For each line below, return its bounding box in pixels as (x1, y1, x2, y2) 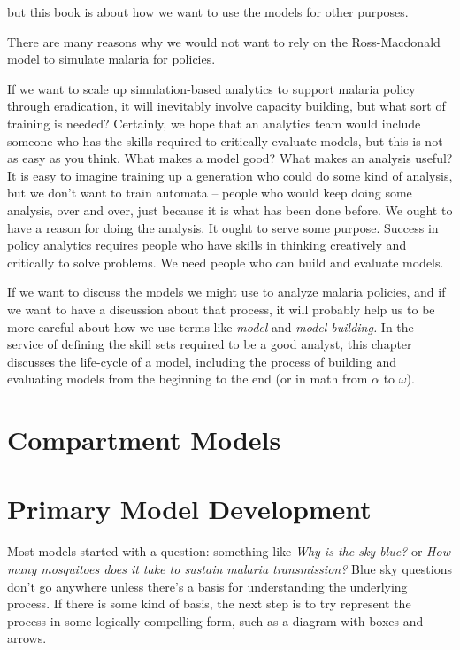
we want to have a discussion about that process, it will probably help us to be (7, 299, 435, 318)
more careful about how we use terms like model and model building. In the (7, 317, 414, 336)
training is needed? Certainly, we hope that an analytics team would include (7, 113, 421, 132)
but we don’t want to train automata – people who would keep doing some (7, 183, 412, 202)
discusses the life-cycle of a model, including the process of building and (7, 352, 396, 370)
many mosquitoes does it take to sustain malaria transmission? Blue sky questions (7, 559, 452, 577)
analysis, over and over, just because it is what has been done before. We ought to (7, 200, 453, 219)
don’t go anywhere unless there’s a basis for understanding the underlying (7, 576, 408, 595)
